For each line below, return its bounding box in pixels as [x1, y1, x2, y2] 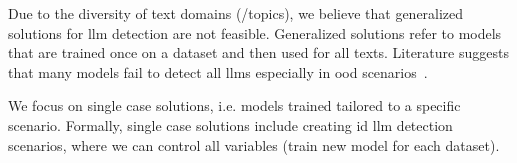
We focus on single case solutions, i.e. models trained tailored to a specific [8, 95, 461, 116]
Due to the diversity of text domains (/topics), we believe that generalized [8, 3, 464, 23]
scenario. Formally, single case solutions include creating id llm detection [8, 114, 453, 135]
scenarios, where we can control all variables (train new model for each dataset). [8, 134, 500, 155]
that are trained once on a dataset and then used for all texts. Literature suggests [8, 42, 509, 63]
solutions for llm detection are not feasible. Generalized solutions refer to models [8, 22, 502, 43]
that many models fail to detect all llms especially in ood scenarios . [8, 61, 428, 82]
